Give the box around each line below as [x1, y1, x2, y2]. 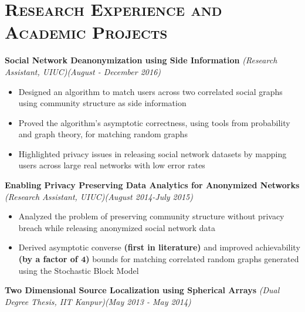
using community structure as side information [18, 97, 187, 109]
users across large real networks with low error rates [18, 159, 205, 171]
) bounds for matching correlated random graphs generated [86, 253, 299, 265]
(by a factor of [18, 253, 78, 265]
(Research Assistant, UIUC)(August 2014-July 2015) [5, 190, 193, 202]
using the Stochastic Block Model [18, 264, 139, 276]
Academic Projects [5, 20, 168, 44]
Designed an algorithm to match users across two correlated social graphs [18, 85, 283, 97]
